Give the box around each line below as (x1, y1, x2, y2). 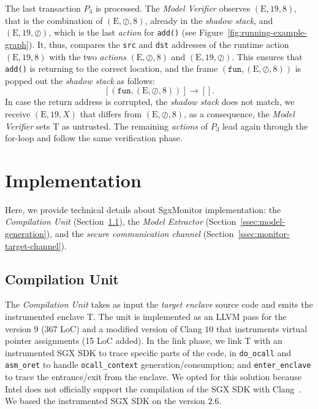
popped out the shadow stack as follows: (5, 74, 155, 87)
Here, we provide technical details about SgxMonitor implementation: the (5, 203, 281, 216)
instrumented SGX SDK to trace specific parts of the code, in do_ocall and (5, 346, 292, 359)
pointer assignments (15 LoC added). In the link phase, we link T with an (5, 334, 282, 347)
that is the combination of (5, 14, 103, 26)
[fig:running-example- (227, 26, 307, 39)
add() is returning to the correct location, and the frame (5, 62, 218, 75)
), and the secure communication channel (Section (46, 227, 234, 240)
